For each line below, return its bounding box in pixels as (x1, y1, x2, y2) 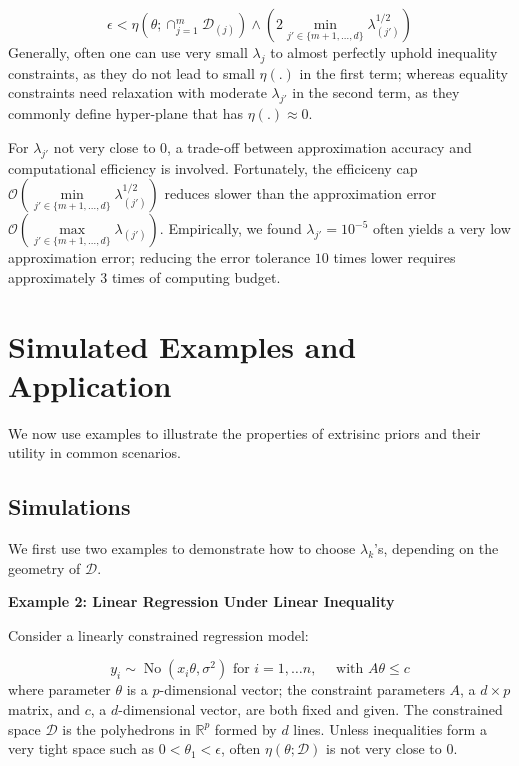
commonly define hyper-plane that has (8, 103, 244, 124)
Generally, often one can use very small (8, 42, 248, 62)
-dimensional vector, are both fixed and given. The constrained (118, 699, 503, 720)
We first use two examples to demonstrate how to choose (8, 538, 356, 559)
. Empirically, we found (159, 218, 302, 239)
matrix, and (8, 699, 81, 720)
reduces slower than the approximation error (164, 183, 437, 204)
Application (8, 364, 172, 405)
